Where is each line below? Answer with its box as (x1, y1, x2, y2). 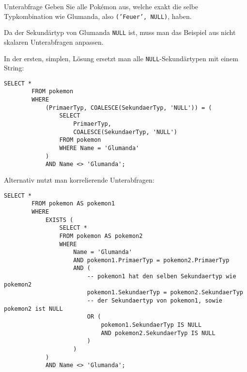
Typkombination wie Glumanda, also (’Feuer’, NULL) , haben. (4, 11, 192, 21)
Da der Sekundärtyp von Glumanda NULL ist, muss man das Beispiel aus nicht (4, 27, 236, 37)
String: (4, 63, 24, 73)
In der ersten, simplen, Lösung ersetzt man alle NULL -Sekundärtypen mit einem (4, 53, 238, 63)
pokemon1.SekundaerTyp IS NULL (101, 321, 202, 329)
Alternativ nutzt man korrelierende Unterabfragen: (4, 174, 154, 185)
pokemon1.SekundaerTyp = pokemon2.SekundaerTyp (87, 289, 243, 296)
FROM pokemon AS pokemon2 (59, 232, 143, 239)
